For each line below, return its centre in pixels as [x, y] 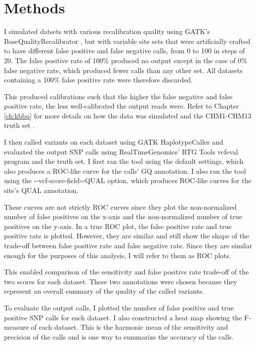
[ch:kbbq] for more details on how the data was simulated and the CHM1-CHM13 [128, 115]
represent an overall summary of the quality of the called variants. [104, 291]
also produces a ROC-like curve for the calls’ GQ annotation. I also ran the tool [125, 171]
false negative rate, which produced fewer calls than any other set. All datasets [123, 70]
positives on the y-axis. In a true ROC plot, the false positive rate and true [118, 226]
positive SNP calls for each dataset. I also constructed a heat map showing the [123, 317]
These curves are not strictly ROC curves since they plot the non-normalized [120, 207]
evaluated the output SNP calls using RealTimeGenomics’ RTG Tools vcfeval [121, 151]
